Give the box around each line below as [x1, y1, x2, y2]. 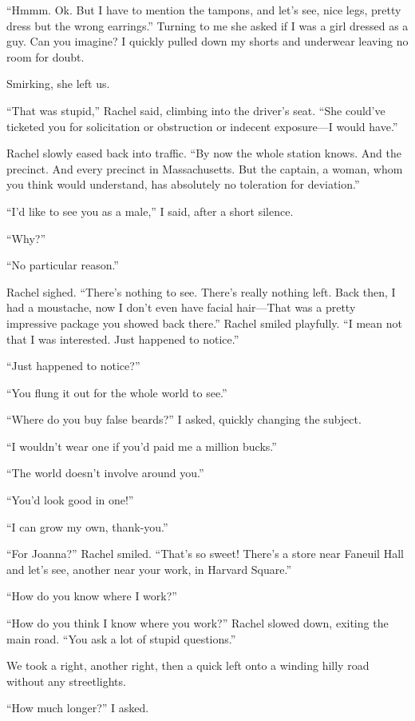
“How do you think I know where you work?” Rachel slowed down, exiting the [6, 615, 389, 631]
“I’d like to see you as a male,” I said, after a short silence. [6, 202, 294, 219]
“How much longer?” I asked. [6, 699, 149, 716]
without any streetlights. [6, 672, 126, 689]
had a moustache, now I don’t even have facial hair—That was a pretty [6, 299, 356, 316]
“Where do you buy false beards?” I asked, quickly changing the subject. [6, 411, 362, 428]
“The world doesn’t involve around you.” [6, 464, 204, 481]
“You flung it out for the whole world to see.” [6, 384, 227, 400]
